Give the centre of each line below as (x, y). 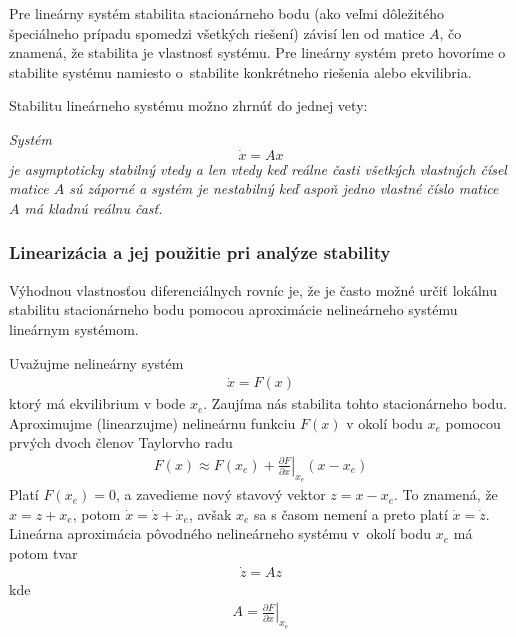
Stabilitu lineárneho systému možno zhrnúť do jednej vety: (188, 105)
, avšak (210, 513)
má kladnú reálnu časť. (93, 207)
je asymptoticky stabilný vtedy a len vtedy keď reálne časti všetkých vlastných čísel (258, 168)
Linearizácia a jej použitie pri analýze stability (200, 252)
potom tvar (43, 552)
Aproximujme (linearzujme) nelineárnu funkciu (152, 422)
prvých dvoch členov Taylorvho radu (121, 442)
